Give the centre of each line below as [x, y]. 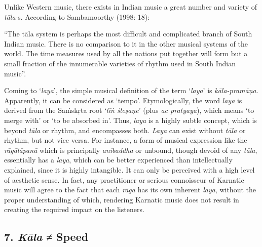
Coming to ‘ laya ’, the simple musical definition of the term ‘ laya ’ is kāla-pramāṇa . [131, 90]
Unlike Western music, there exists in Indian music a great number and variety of [131, 7]
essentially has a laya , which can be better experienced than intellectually [118, 160]
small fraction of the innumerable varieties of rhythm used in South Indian [120, 63]
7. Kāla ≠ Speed [46, 237]
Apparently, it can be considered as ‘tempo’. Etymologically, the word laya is [123, 100]
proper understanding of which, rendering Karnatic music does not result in [122, 199]
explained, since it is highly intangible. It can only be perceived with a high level [129, 169]
